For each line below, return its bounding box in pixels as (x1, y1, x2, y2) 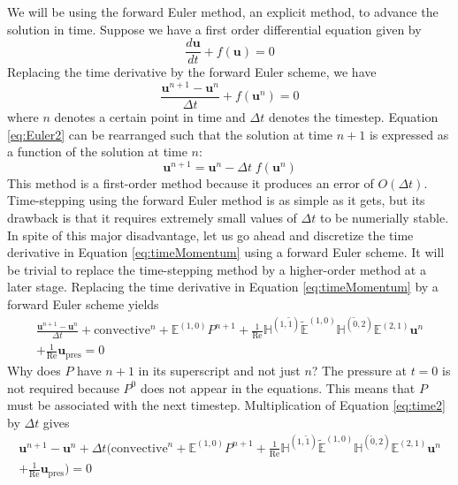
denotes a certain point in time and (54, 107, 246, 125)
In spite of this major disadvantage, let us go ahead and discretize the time (7, 225, 414, 244)
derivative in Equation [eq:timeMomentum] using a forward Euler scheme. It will (7, 243, 445, 261)
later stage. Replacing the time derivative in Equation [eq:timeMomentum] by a (7, 277, 439, 296)
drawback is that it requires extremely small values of (7, 208, 297, 227)
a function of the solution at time (7, 142, 187, 161)
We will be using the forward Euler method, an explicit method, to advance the (7, 3, 439, 20)
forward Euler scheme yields (7, 295, 159, 313)
